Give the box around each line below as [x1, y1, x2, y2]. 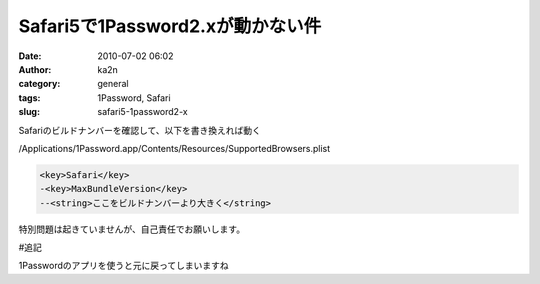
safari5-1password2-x [97, 106, 189, 118]
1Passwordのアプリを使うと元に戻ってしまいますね [18, 260, 229, 272]
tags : [18, 91, 41, 104]
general [97, 78, 129, 90]
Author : [18, 63, 52, 75]
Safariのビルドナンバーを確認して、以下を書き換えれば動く [18, 124, 262, 136]
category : [18, 78, 61, 90]
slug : [18, 106, 40, 118]
